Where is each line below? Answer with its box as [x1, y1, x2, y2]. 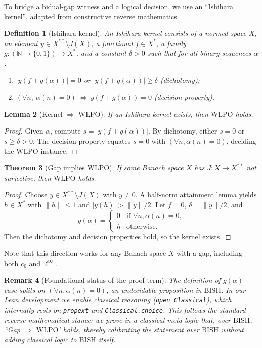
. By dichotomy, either [148, 125, 217, 136]
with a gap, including [177, 248, 243, 258]
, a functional [91, 37, 133, 48]
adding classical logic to [4, 334, 77, 344]
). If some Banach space [109, 162, 184, 173]
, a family [156, 37, 186, 48]
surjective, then [4, 172, 51, 183]
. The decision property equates [33, 135, 131, 146]
